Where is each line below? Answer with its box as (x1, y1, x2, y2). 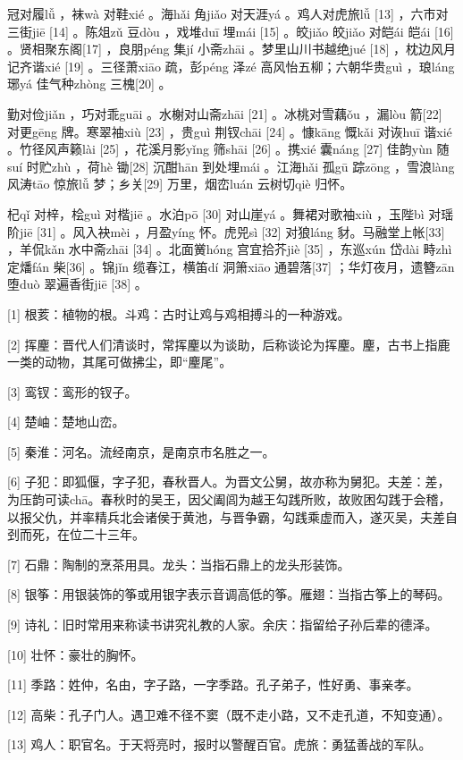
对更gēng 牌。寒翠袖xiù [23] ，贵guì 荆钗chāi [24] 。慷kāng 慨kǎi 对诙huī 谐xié (7, 122, 452, 140)
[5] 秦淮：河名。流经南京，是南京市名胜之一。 (7, 442, 275, 460)
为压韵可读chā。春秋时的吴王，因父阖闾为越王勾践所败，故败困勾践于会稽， (7, 490, 451, 509)
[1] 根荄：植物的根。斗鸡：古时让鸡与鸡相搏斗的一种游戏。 (7, 304, 350, 323)
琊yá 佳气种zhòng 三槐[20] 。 (7, 74, 172, 93)
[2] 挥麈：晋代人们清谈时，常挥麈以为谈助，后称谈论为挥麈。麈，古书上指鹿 (7, 334, 450, 353)
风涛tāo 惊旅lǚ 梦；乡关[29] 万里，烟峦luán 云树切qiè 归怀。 (7, 174, 353, 193)
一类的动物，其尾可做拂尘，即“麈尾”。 (7, 352, 232, 371)
